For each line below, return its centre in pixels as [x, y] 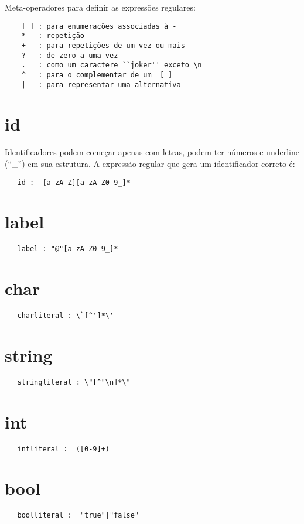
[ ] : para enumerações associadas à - [99, 26]
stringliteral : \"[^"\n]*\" [74, 382]
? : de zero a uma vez [70, 55]
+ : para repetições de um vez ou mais [103, 45]
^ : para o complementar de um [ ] [97, 75]
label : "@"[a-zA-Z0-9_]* [68, 249]
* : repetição [53, 36]
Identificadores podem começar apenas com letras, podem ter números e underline [152, 152]
